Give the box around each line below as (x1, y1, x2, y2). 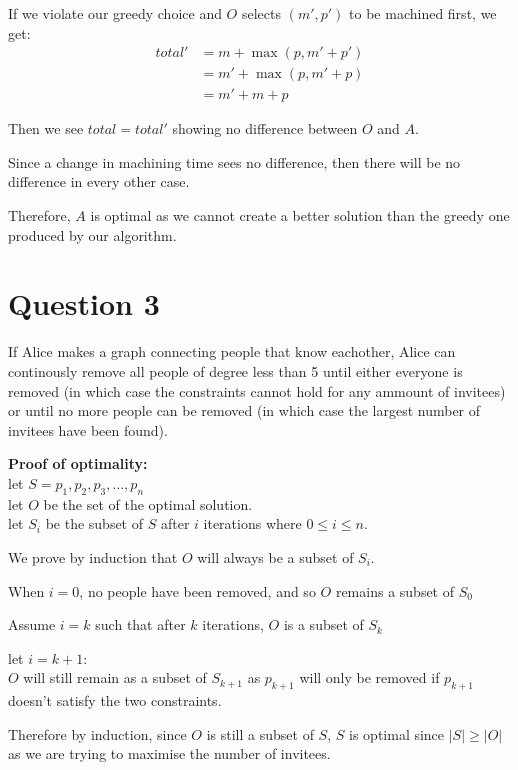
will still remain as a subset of (23, 667, 207, 688)
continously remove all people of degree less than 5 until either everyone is (8, 360, 463, 381)
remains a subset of (335, 580, 455, 601)
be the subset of (45, 513, 144, 534)
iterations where (203, 513, 302, 534)
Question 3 (8, 283, 160, 324)
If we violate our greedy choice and (8, 3, 222, 23)
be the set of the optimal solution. (43, 493, 253, 514)
